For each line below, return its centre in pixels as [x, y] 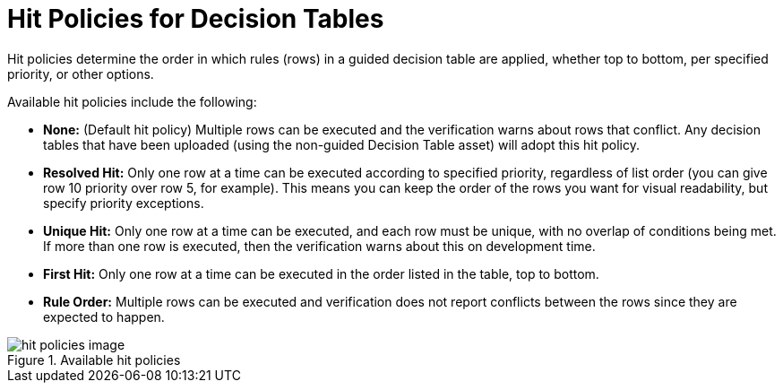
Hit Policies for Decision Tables [196, 19]
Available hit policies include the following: [132, 101]
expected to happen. [104, 316]
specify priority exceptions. [124, 203]
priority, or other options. [81, 74]
